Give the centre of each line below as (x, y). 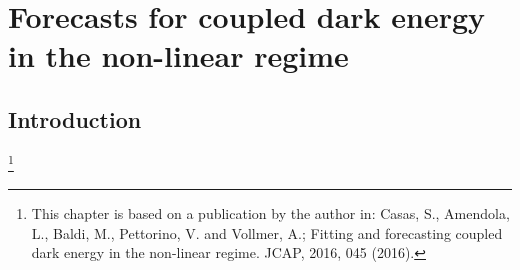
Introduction (75, 118)
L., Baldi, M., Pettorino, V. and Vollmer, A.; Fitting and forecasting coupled (267, 232)
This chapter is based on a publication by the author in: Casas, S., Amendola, (270, 213)
